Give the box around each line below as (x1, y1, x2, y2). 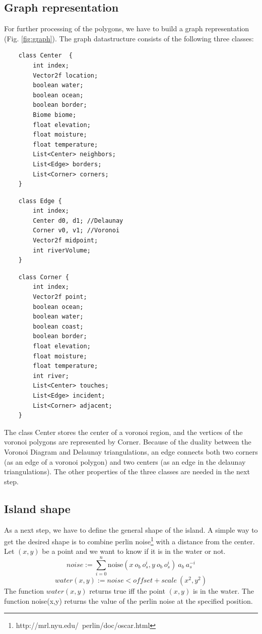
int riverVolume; (33, 246, 91, 254)
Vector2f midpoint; (33, 237, 98, 244)
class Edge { (18, 197, 62, 205)
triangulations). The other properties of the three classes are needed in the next (4, 466, 250, 477)
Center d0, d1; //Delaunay (33, 217, 123, 224)
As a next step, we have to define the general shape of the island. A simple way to (4, 524, 258, 535)
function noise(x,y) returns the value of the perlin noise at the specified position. (4, 595, 253, 606)
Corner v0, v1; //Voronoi (33, 227, 120, 234)
